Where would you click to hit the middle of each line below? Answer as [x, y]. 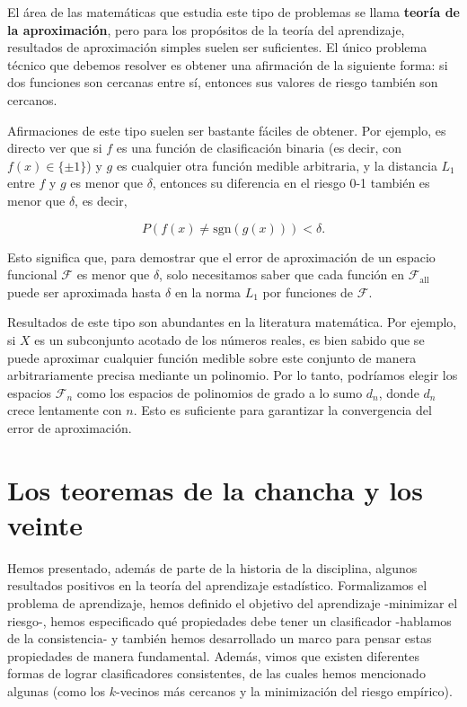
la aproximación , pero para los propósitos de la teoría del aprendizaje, [206, 29]
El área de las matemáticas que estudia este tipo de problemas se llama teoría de [233, 12]
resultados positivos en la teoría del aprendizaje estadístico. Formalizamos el [217, 585]
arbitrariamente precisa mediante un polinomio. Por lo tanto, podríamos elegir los [233, 375]
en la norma [208, 292]
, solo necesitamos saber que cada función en [282, 274]
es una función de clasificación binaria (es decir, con [259, 148]
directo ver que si [55, 148]
